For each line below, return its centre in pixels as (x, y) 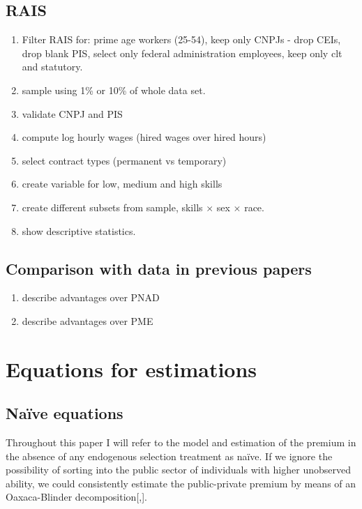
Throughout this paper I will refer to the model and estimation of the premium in (181, 442)
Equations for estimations (131, 369)
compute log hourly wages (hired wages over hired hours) (144, 137)
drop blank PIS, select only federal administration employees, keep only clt (182, 53)
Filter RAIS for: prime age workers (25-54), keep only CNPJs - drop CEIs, (181, 39)
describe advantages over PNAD (91, 297)
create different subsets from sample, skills (112, 207)
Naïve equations (65, 413)
